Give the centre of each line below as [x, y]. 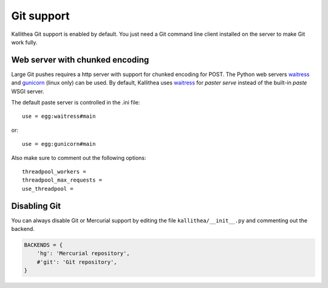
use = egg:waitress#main [59, 116]
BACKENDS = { [43, 245]
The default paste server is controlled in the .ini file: [76, 103]
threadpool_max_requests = [62, 180]
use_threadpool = [48, 189]
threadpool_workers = [54, 171]
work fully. [24, 42]
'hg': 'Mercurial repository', [83, 253]
